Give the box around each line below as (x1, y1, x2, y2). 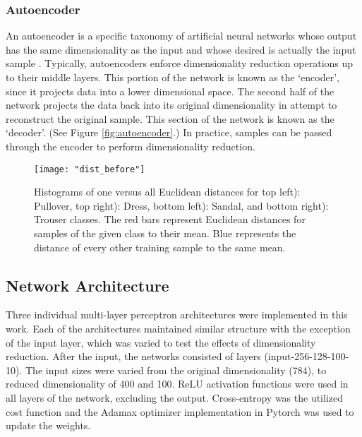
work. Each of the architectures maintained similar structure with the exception (6, 321, 351, 335)
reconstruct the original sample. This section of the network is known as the (6, 111, 334, 126)
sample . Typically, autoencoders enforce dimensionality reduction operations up (6, 56, 354, 71)
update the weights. (6, 418, 91, 433)
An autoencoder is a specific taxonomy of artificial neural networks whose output (6, 28, 357, 43)
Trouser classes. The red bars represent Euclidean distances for (34, 212, 306, 227)
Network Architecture (6, 274, 169, 296)
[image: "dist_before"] (34, 164, 145, 174)
